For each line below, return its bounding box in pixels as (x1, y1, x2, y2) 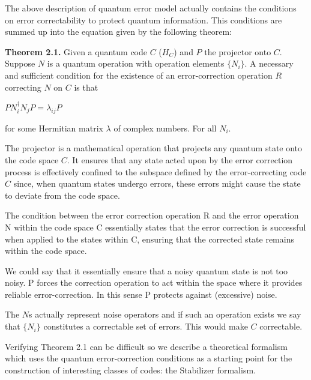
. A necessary (244, 57, 294, 70)
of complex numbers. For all (113, 121, 217, 134)
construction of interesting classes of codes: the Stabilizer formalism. (5, 363, 256, 376)
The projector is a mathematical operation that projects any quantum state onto (5, 142, 303, 154)
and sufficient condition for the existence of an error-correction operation (5, 68, 273, 81)
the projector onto (204, 45, 271, 58)
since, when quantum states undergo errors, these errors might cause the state (13, 177, 301, 190)
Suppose (5, 57, 35, 70)
